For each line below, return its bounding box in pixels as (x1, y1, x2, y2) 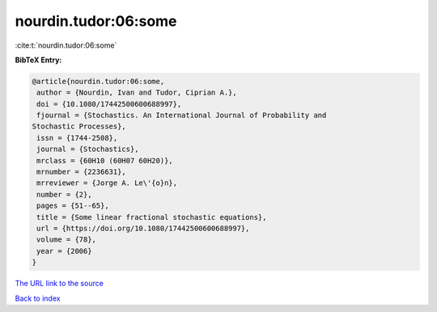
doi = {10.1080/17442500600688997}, (36, 99, 182, 108)
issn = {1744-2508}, (36, 133, 118, 142)
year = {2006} (36, 247, 92, 255)
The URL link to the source (15, 279, 104, 289)
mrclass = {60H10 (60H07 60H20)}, (36, 156, 173, 165)
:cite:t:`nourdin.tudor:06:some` (15, 40, 117, 50)
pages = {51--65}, (36, 201, 109, 210)
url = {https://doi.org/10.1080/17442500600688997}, (36, 224, 250, 233)
